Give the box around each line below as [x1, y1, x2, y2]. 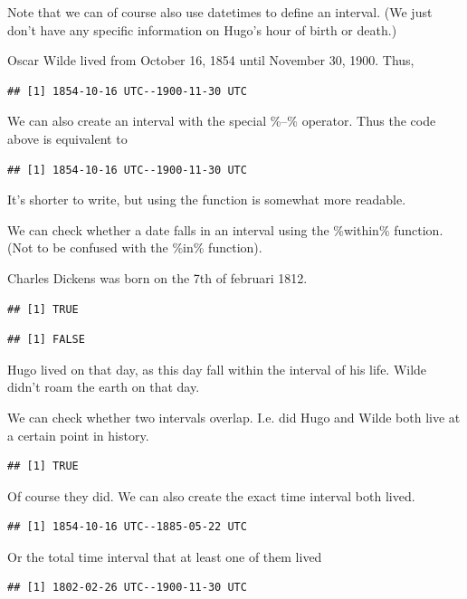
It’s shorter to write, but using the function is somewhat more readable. [7, 190, 406, 209]
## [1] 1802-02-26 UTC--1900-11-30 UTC [7, 581, 247, 594]
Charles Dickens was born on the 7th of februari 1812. [7, 268, 308, 287]
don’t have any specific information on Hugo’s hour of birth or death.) [7, 20, 397, 39]
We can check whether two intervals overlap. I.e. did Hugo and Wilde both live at [7, 407, 461, 426]
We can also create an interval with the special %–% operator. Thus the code [7, 111, 436, 130]
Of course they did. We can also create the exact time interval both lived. [7, 486, 415, 505]
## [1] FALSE [7, 333, 85, 347]
